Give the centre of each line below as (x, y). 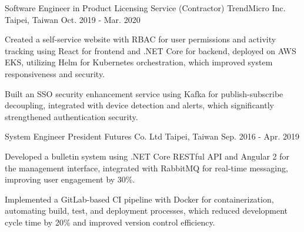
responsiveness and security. (55, 73)
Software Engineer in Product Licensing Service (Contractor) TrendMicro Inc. (145, 8)
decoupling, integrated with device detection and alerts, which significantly (139, 105)
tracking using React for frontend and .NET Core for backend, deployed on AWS (151, 50)
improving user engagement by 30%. (70, 179)
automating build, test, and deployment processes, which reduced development (146, 211)
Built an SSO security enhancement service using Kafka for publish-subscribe (144, 93)
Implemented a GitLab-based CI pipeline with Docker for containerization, (139, 199)
